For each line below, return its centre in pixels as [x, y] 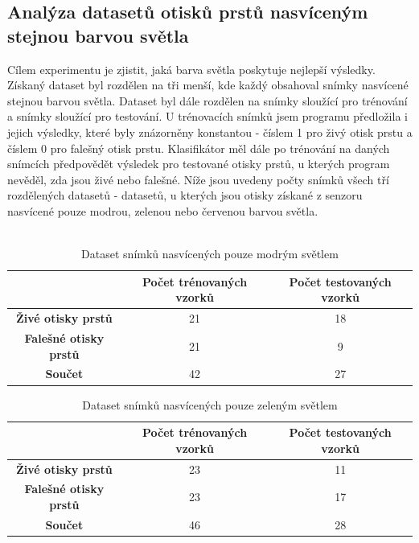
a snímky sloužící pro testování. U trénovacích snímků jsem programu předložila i [207, 116]
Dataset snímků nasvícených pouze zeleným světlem [210, 404]
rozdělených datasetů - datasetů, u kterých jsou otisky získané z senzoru [185, 195]
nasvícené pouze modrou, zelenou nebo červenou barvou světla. [163, 210]
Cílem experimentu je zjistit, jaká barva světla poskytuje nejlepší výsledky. [191, 69]
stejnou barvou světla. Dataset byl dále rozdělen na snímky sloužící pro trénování [207, 100]
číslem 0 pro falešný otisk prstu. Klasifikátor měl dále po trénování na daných [199, 148]
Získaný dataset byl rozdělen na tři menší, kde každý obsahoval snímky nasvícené [208, 85]
